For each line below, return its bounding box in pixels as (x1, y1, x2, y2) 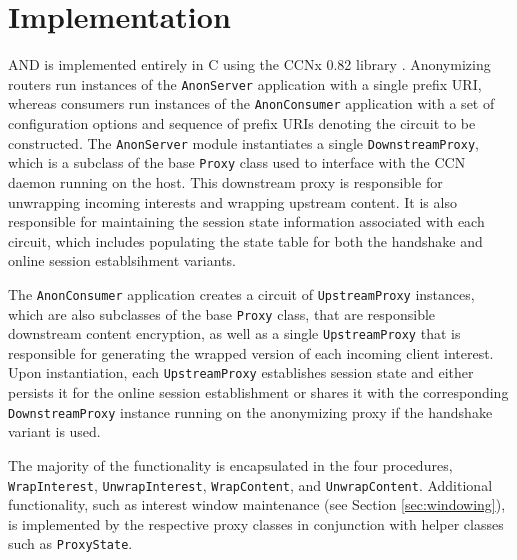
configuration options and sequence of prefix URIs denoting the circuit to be (8, 113, 476, 134)
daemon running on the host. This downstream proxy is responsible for (8, 171, 443, 192)
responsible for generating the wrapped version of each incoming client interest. (8, 342, 494, 363)
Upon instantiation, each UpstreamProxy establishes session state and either (8, 362, 474, 383)
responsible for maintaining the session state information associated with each (8, 211, 485, 232)
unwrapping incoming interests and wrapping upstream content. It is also (8, 191, 457, 212)
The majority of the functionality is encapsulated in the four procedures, (8, 454, 453, 475)
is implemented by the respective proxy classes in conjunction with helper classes (8, 513, 504, 534)
